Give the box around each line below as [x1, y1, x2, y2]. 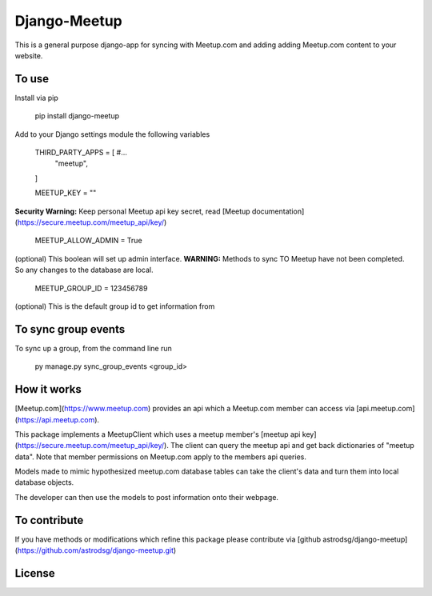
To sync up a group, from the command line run [14, 343, 172, 353]
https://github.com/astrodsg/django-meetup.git [17, 546, 174, 555]
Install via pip [14, 93, 59, 102]
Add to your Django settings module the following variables [14, 129, 210, 139]
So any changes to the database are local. [14, 265, 154, 275]
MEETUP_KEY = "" [34, 188, 97, 198]
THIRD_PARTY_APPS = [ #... [34, 148, 128, 158]
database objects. [14, 478, 74, 487]
